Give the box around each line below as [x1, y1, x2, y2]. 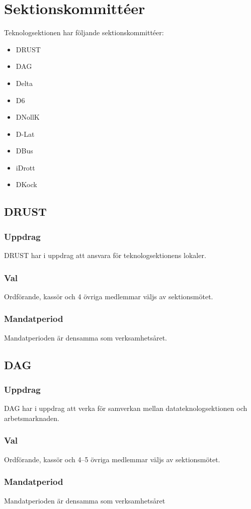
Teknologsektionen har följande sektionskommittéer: [4, 27, 164, 38]
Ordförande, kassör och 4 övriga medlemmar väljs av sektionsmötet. [4, 291, 213, 301]
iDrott [16, 162, 35, 173]
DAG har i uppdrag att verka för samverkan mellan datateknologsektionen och [4, 403, 247, 413]
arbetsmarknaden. [4, 412, 59, 423]
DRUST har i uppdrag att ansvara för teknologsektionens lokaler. [4, 250, 206, 261]
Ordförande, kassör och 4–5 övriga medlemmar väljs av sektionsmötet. [4, 454, 220, 464]
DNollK [16, 112, 40, 122]
